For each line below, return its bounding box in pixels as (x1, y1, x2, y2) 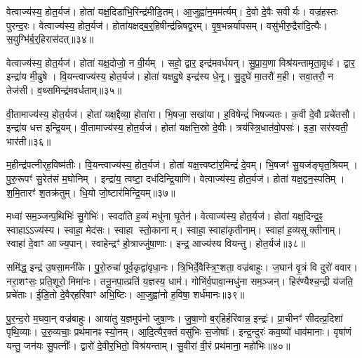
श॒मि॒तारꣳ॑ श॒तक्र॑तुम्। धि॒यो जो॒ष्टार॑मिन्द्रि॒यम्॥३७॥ (6, 185, 175, 199)
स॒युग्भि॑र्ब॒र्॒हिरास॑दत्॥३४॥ (6, 32, 94, 46)
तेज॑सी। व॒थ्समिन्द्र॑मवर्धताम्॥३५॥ (6, 82, 122, 97)
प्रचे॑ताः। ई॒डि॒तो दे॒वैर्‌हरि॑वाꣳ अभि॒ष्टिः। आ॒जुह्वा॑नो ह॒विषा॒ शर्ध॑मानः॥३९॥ (6, 287, 245, 302)
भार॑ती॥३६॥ (6, 133, 51, 148)
